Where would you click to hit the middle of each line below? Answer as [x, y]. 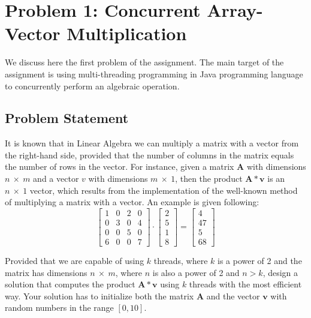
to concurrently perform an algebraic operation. [92, 85]
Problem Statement [67, 118]
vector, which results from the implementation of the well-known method [164, 190]
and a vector [56, 178]
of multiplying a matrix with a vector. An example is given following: [132, 202]
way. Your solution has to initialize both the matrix [99, 295]
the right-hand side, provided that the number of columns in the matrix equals [150, 154]
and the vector [233, 295]
